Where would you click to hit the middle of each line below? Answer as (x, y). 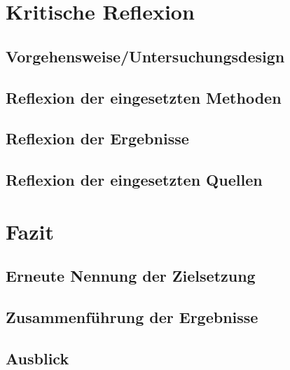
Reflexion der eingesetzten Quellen (134, 180)
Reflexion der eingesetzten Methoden (144, 97)
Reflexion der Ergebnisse (97, 138)
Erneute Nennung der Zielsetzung (131, 276)
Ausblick (37, 358)
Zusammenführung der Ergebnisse (132, 317)
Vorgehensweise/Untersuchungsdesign (145, 56)
